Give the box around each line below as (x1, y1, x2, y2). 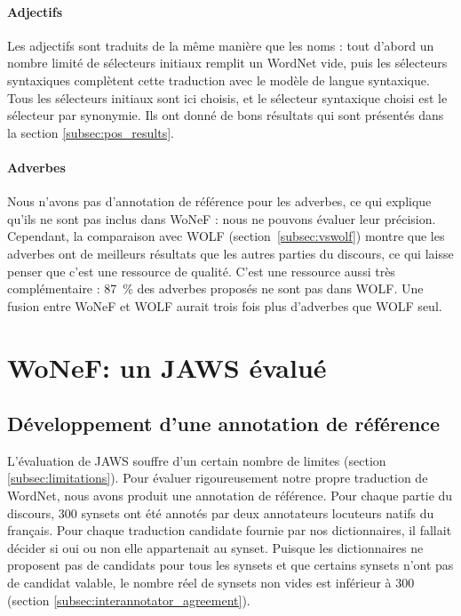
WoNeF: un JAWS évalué (7, 348, 327, 385)
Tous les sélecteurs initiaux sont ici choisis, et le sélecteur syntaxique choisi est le (7, 88, 448, 107)
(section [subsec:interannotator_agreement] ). (7, 590, 250, 609)
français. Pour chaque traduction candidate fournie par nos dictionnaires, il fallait (7, 521, 452, 540)
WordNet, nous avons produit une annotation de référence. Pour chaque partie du (7, 486, 453, 505)
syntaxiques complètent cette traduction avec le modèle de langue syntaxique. (7, 70, 430, 89)
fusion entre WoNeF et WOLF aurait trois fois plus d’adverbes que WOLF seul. (7, 296, 442, 315)
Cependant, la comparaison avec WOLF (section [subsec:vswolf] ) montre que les (7, 227, 445, 245)
